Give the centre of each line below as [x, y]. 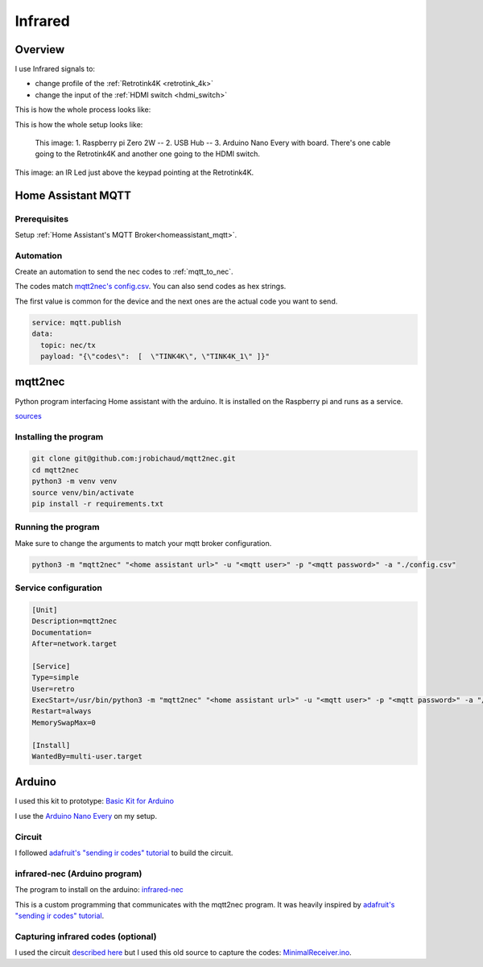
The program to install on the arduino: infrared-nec [99, 890]
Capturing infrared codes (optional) [86, 936]
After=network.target [74, 644]
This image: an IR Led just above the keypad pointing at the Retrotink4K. [134, 172]
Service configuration [58, 588]
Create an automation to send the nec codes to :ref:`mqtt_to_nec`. [124, 272]
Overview [40, 50]
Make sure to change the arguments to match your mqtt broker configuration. [143, 543]
